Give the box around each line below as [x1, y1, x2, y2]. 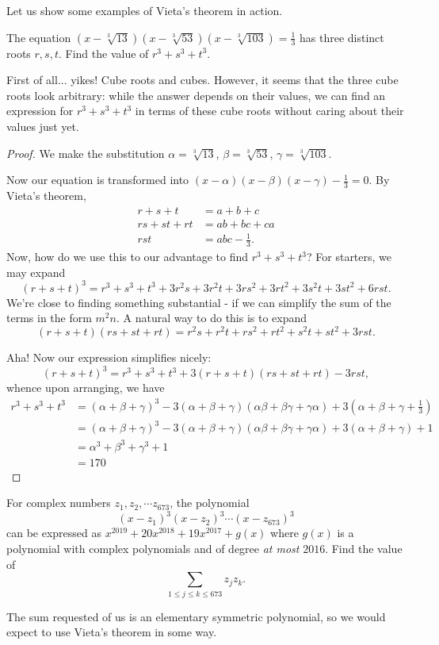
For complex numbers [6, 494, 111, 511]
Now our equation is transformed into [6, 171, 189, 188]
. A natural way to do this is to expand [116, 309, 307, 326]
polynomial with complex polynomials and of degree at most [6, 539, 300, 556]
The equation [6, 29, 71, 45]
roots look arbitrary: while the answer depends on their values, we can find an [6, 86, 386, 103]
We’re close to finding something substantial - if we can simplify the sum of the [6, 294, 391, 310]
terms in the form [6, 309, 92, 326]
